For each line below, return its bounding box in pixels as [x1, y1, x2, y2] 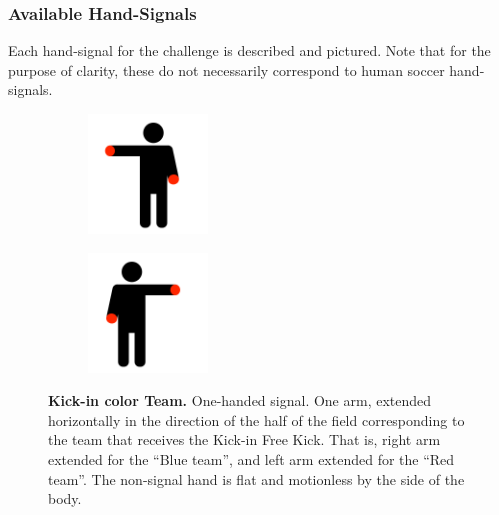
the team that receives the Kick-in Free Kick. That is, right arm [48, 429, 441, 450]
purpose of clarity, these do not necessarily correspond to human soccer [8, 59, 445, 80]
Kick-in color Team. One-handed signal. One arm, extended [48, 390, 432, 411]
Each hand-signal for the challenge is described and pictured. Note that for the [8, 40, 491, 61]
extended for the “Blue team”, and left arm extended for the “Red [48, 448, 455, 469]
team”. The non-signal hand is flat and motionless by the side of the [48, 468, 465, 489]
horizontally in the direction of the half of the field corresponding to [48, 409, 465, 430]
